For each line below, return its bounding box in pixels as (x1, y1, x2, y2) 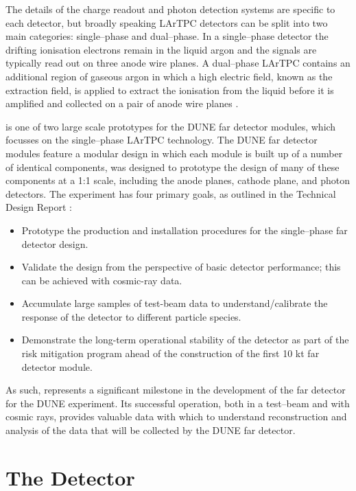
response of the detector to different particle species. (21, 309, 241, 323)
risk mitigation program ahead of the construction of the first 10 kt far (21, 346, 320, 361)
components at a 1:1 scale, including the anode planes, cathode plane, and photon (5, 173, 350, 187)
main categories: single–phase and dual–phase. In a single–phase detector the (5, 29, 329, 43)
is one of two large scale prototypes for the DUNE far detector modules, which (5, 119, 336, 133)
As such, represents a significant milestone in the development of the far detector (5, 382, 346, 397)
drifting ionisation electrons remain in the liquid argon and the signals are (5, 42, 317, 56)
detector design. (21, 236, 88, 251)
